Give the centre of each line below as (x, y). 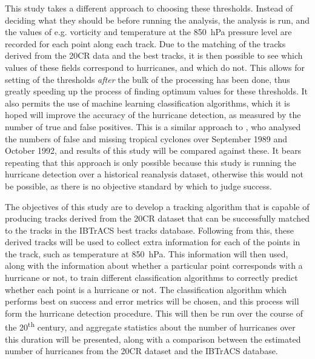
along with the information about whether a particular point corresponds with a (154, 265)
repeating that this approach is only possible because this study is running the (151, 162)
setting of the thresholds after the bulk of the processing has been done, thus (148, 79)
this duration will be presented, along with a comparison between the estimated (153, 339)
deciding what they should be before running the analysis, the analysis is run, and (157, 20)
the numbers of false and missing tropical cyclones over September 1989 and (146, 138)
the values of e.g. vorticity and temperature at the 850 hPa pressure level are (148, 32)
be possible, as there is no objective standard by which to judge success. (138, 186)
